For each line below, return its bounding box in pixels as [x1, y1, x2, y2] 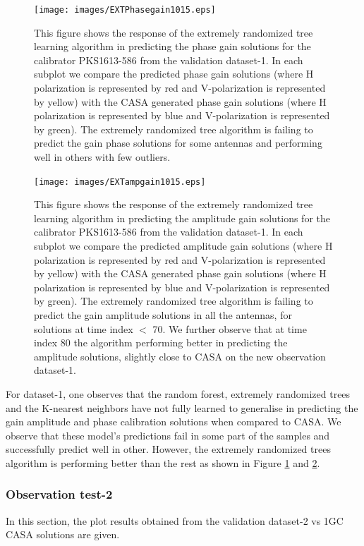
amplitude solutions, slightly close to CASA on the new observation [34, 348, 326, 363]
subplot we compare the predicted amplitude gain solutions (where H [34, 238, 333, 253]
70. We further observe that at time [152, 321, 307, 336]
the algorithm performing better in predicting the [73, 335, 288, 350]
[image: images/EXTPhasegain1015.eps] [34, 5, 216, 15]
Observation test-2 [6, 485, 113, 503]
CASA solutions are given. [6, 527, 120, 542]
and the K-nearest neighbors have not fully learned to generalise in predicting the [6, 400, 358, 415]
